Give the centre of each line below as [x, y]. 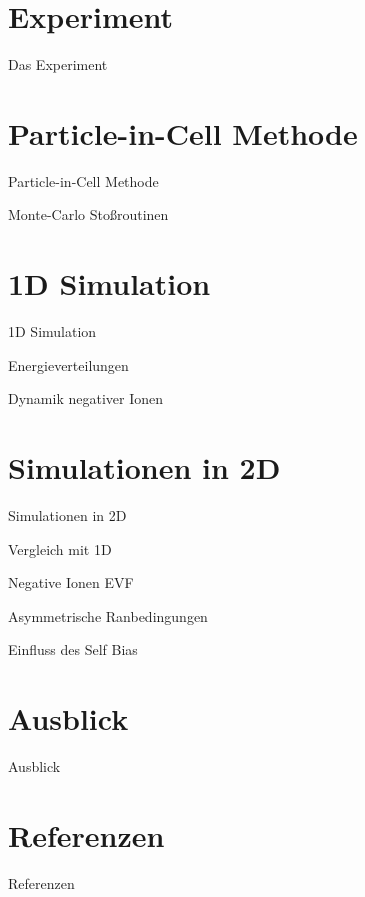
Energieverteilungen [68, 364]
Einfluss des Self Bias [73, 649]
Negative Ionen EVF [71, 582]
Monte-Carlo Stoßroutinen [88, 214]
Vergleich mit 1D [60, 548]
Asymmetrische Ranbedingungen [108, 615]
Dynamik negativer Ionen [86, 398]
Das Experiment [58, 64]
